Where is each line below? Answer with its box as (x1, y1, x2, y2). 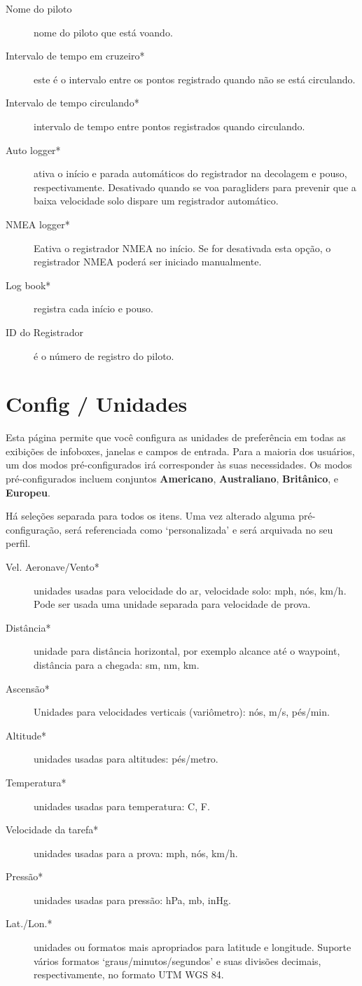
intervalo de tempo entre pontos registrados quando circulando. (34, 118, 305, 133)
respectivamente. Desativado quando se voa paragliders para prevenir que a (34, 179, 356, 194)
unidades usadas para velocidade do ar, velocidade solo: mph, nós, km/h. (34, 583, 347, 597)
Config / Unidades (6, 389, 188, 418)
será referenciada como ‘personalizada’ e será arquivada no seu (64, 522, 333, 536)
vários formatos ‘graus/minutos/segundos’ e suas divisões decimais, (34, 953, 321, 968)
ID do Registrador (6, 324, 83, 339)
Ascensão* (6, 681, 50, 695)
